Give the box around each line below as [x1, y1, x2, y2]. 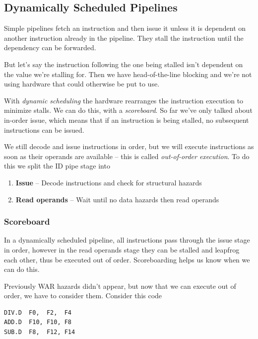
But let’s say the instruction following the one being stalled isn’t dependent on [4, 59, 243, 69]
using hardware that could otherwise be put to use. [4, 79, 160, 89]
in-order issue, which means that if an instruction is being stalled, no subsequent [4, 114, 249, 125]
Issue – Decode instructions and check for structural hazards [15, 177, 202, 187]
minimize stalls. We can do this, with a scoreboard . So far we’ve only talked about [4, 105, 253, 115]
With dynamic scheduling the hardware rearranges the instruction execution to [4, 95, 244, 105]
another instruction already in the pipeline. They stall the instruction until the [4, 32, 244, 43]
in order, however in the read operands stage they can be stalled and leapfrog [4, 244, 240, 254]
